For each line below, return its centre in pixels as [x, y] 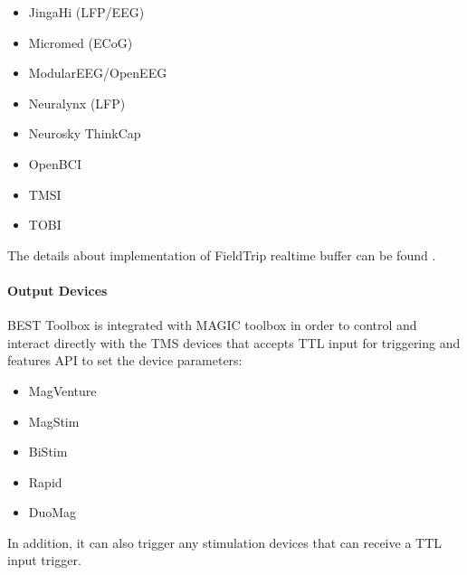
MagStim [54, 421]
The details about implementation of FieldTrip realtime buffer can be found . [222, 255]
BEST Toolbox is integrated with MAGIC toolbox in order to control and [212, 325]
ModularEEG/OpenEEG [98, 73]
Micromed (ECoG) [81, 42]
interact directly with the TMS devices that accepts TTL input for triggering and [234, 342]
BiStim [48, 452]
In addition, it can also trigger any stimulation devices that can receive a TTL [225, 542]
